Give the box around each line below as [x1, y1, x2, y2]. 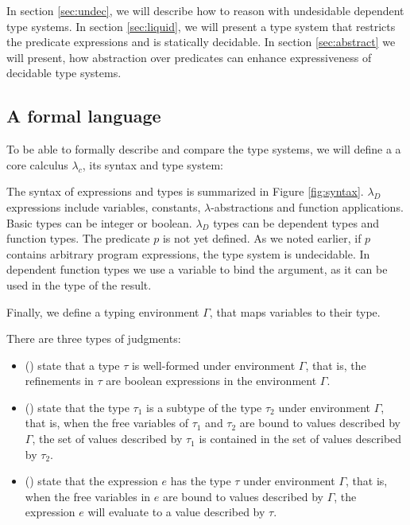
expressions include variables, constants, [6, 198, 201, 215]
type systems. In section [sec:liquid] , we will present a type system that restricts [6, 17, 396, 34]
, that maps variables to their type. [209, 303, 381, 320]
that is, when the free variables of [25, 414, 188, 431]
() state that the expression [25, 472, 158, 489]
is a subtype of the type [146, 399, 262, 415]
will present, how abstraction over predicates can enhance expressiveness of [6, 49, 372, 65]
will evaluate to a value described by [87, 504, 265, 520]
